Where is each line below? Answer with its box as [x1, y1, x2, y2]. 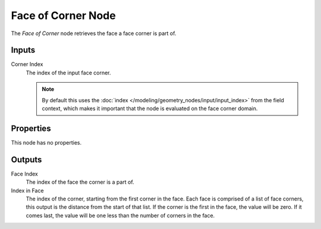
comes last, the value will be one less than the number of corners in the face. [26, 212, 215, 219]
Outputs [11, 155, 42, 165]
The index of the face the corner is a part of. [26, 178, 134, 186]
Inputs [11, 45, 36, 55]
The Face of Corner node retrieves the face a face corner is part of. [11, 30, 177, 37]
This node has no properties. [11, 139, 82, 146]
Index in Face [11, 187, 44, 194]
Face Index [11, 170, 38, 177]
